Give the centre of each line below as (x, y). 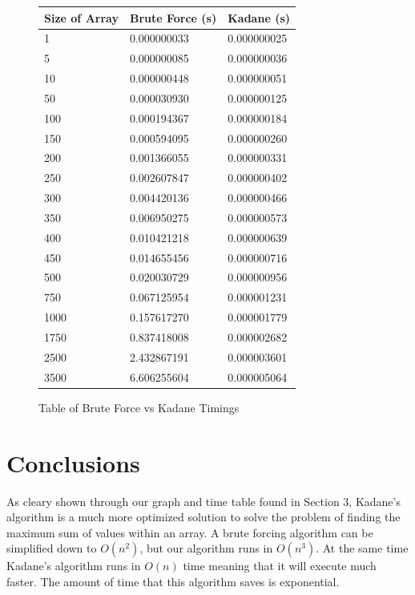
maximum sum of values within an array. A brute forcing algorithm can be (190, 532)
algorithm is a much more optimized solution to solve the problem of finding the (203, 517)
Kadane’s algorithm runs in (74, 566)
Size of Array (81, 17)
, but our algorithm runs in (206, 548)
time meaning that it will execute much (280, 566)
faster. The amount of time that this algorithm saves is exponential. (173, 581)
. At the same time (362, 548)
